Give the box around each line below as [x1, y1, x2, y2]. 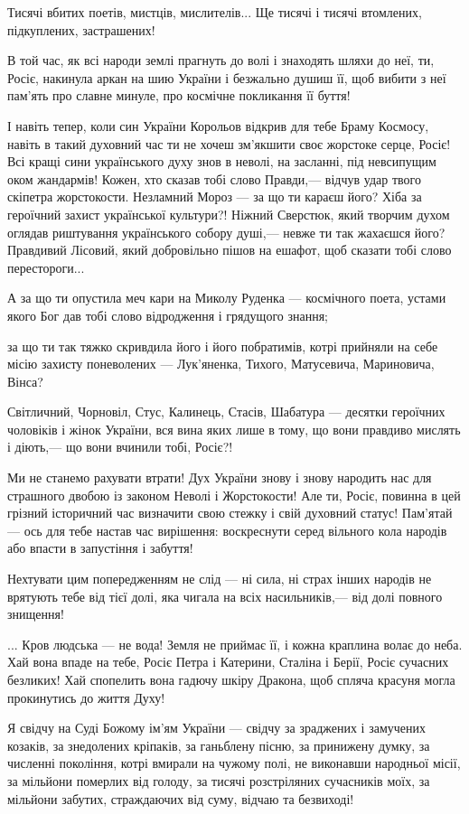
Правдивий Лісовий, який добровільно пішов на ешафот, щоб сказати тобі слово [7, 240, 452, 259]
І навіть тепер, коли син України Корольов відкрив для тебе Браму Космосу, [7, 116, 429, 135]
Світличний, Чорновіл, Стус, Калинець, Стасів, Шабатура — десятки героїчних [7, 402, 446, 421]
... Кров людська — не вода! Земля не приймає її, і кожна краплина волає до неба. [7, 634, 463, 653]
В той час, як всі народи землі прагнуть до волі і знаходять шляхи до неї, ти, [7, 51, 435, 70]
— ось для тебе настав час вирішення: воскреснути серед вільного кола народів [7, 520, 447, 539]
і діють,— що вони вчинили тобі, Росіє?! [7, 437, 233, 456]
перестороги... [7, 257, 85, 276]
